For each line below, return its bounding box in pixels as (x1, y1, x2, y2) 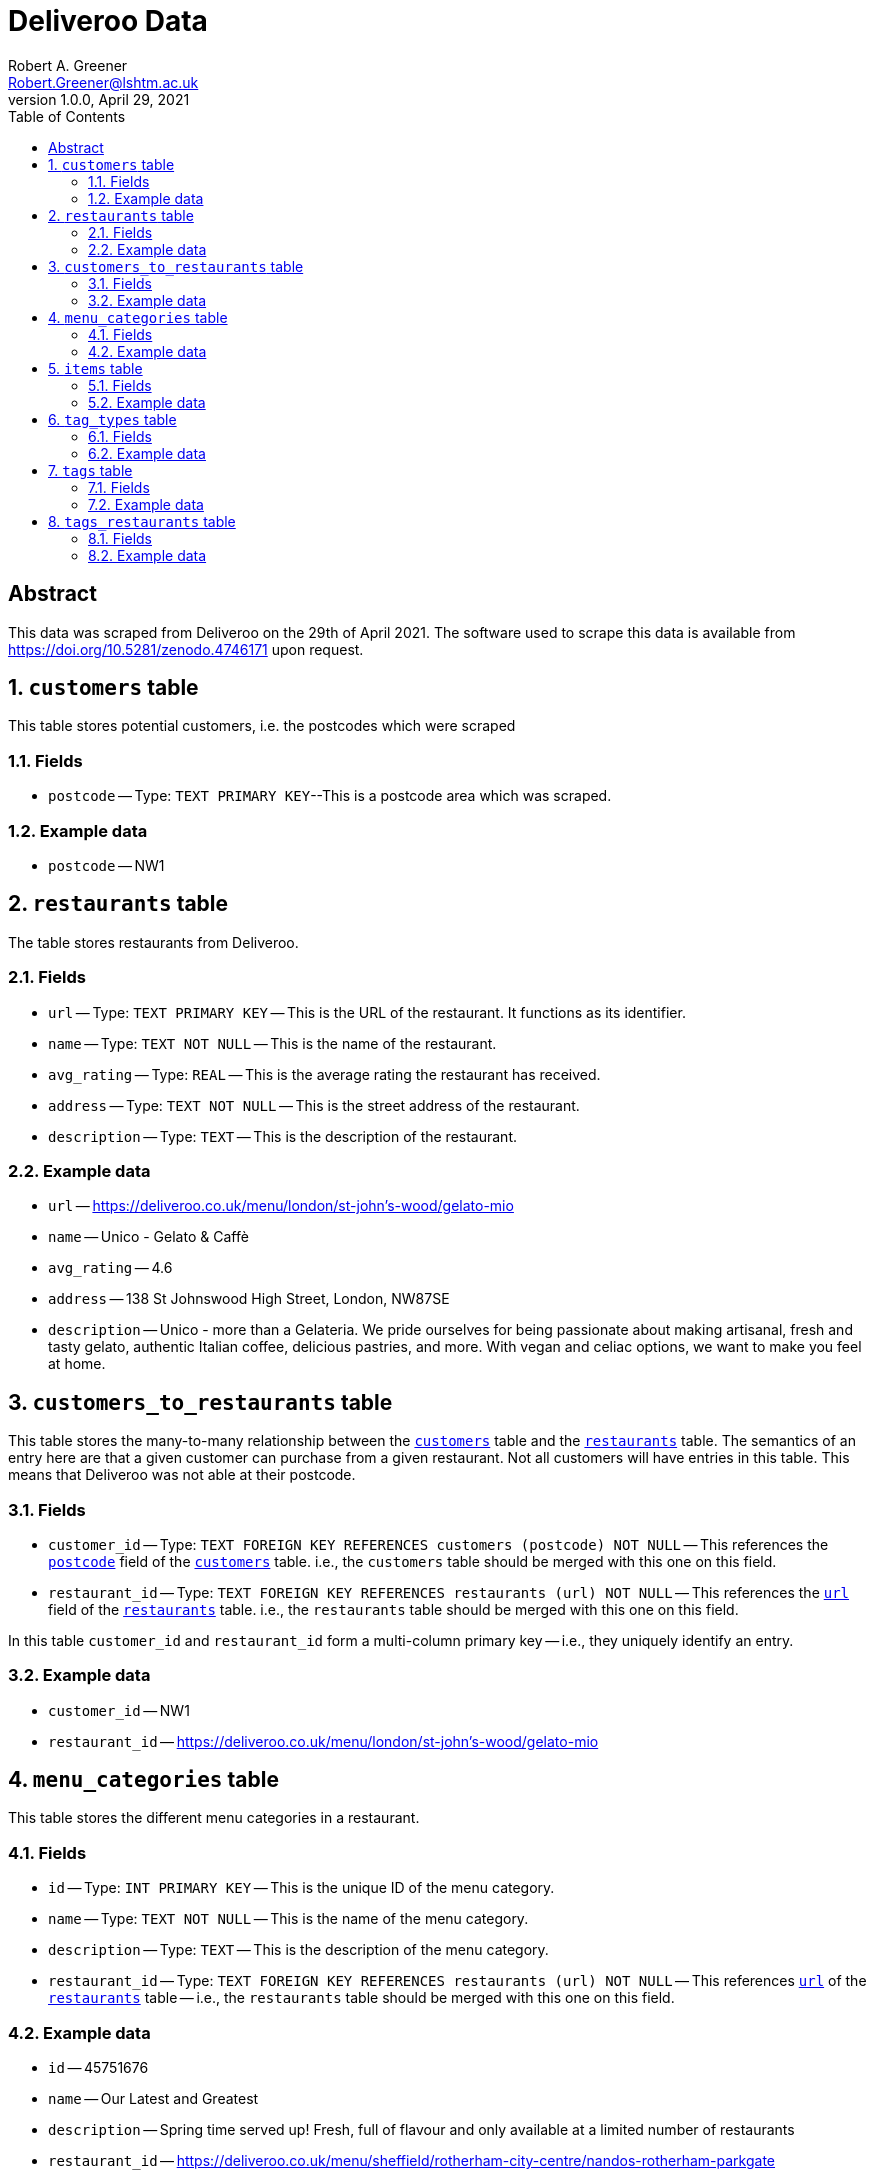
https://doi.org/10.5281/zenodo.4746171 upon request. (8, 640, 364, 658)
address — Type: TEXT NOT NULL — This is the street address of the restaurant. (48, 1096, 580, 1114)
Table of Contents (8, 107, 126, 125)
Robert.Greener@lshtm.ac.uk (8, 73, 199, 91)
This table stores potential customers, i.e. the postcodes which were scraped (8, 717, 516, 735)
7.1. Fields (88, 478, 150, 496)
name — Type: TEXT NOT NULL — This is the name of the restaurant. (48, 1034, 497, 1052)
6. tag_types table (48, 410, 177, 428)
